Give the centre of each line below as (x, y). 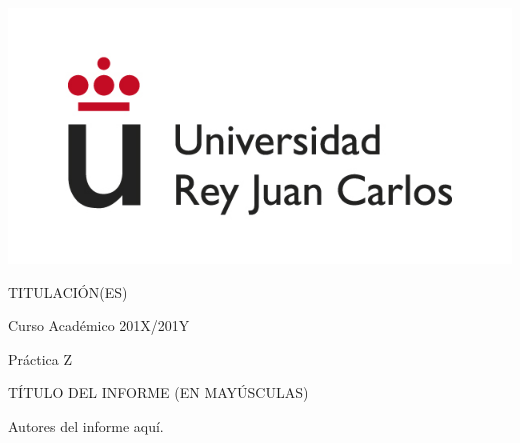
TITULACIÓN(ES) (68, 291)
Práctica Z (40, 358)
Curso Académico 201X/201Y (99, 325)
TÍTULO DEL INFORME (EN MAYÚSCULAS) (158, 392)
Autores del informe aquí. (86, 425)
